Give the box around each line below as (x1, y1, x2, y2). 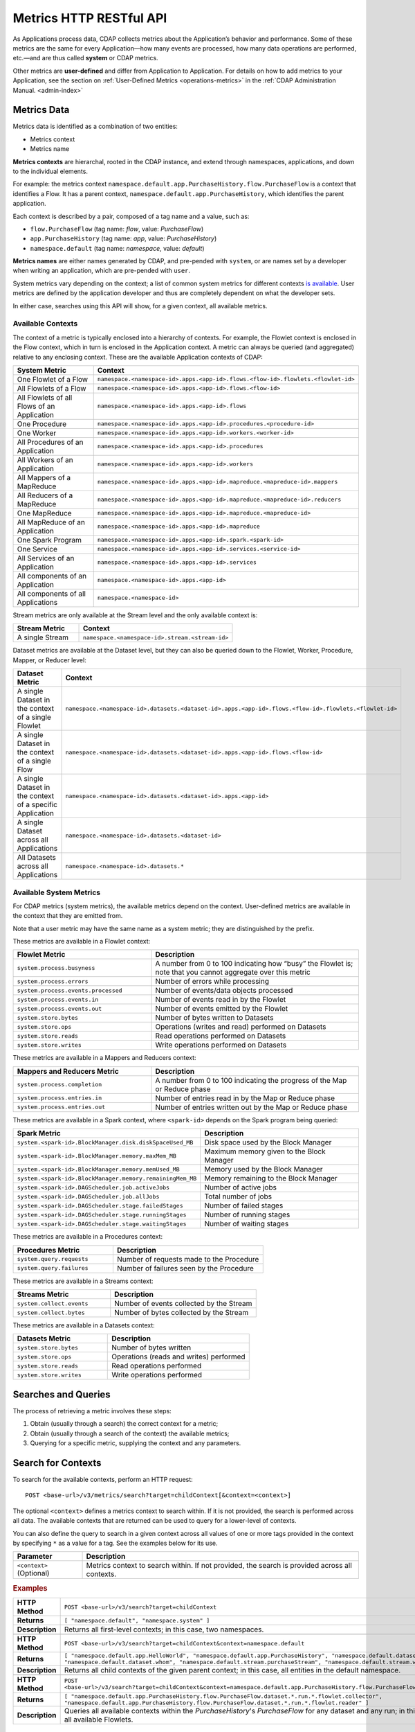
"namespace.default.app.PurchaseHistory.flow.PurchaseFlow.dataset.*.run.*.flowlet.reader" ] (64, 1699, 369, 1706)
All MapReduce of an (17, 517, 86, 527)
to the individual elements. (12, 167, 88, 175)
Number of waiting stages (204, 1219, 289, 1229)
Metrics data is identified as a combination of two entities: (12, 122, 178, 131)
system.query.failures (17, 1264, 89, 1272)
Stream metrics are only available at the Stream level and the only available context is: (12, 610, 258, 619)
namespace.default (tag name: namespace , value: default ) (30, 244, 205, 252)
